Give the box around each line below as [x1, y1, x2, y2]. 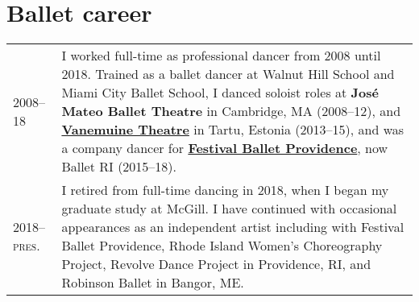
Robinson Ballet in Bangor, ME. [61, 273, 244, 292]
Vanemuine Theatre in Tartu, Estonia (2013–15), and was [61, 120, 404, 139]
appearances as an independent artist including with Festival [61, 217, 404, 237]
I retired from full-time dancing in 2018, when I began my [61, 180, 389, 200]
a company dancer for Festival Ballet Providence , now [61, 139, 388, 158]
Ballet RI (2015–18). [61, 157, 177, 176]
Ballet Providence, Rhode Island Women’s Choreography [61, 236, 383, 255]
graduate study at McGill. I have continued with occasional [61, 199, 397, 218]
